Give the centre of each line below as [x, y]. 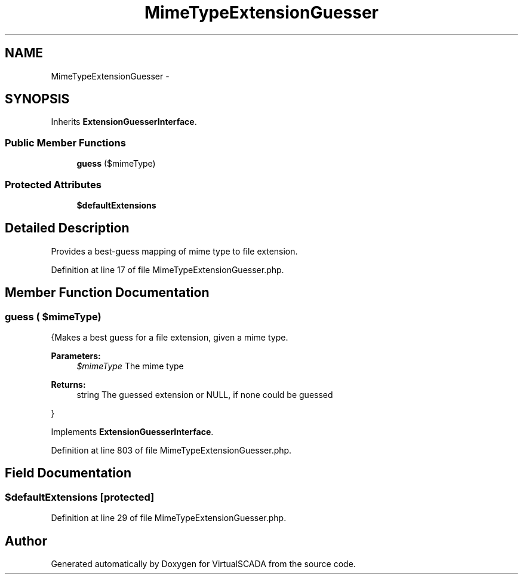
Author [26, 541]
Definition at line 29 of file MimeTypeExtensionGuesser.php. [169, 518]
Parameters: [76, 356]
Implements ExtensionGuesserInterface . [132, 432]
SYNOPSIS [37, 99]
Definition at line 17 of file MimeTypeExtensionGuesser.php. [167, 269]
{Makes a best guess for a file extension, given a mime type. [170, 337]
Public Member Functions [65, 143]
